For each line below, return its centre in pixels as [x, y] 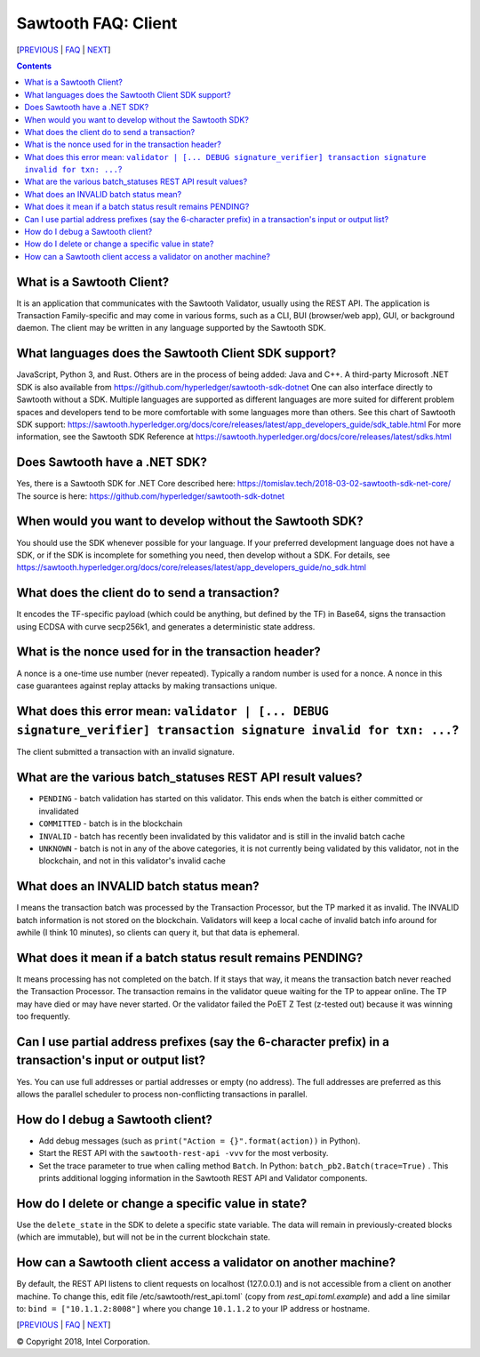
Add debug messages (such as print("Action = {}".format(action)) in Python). [200, 1140]
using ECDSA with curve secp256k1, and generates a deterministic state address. [166, 626]
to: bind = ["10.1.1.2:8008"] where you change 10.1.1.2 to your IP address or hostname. [193, 1309]
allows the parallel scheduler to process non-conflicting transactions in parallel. [162, 1094]
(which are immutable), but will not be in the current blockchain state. [144, 1237]
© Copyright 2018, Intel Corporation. [83, 1341]
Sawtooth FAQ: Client [97, 23]
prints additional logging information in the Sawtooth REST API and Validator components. [203, 1178]
